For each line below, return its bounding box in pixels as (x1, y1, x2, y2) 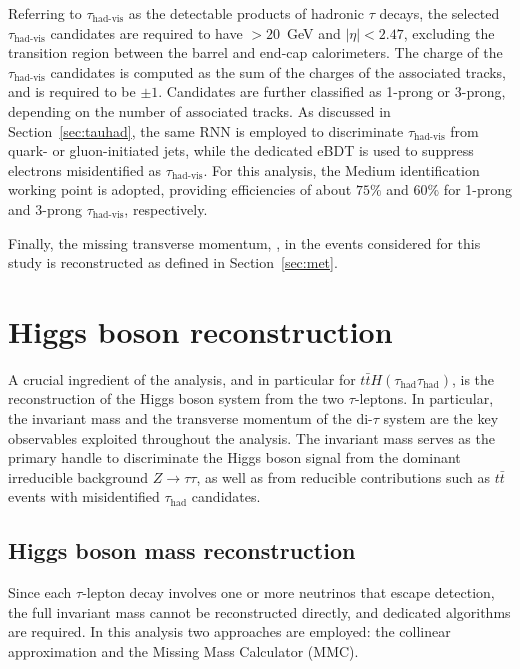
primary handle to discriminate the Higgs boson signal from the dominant (8, 447, 461, 468)
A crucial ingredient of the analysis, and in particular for (8, 368, 356, 389)
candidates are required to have (50, 22, 243, 43)
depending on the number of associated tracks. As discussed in (8, 100, 391, 121)
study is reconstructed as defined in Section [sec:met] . (8, 252, 338, 273)
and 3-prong (8, 198, 82, 219)
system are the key (383, 408, 499, 429)
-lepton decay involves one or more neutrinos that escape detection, (82, 582, 495, 603)
